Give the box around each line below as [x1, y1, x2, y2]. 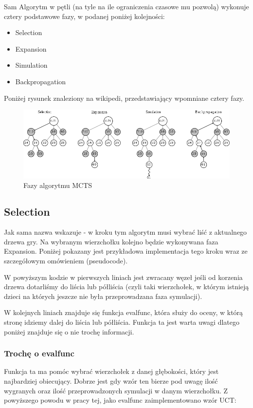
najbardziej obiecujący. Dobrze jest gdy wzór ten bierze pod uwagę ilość [4, 375, 218, 386]
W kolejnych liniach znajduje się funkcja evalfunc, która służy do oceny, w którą [4, 307, 243, 317]
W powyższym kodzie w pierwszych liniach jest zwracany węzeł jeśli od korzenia [4, 272, 243, 282]
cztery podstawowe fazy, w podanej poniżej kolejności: [4, 11, 165, 21]
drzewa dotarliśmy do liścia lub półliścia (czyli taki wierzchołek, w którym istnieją [4, 281, 249, 292]
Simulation [15, 60, 48, 70]
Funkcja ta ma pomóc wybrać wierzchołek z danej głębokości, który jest [4, 366, 219, 376]
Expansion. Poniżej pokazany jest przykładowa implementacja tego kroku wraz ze [4, 246, 248, 256]
